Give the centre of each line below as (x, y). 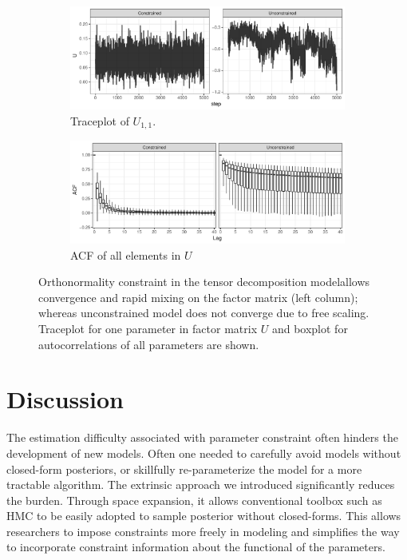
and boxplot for (310, 329)
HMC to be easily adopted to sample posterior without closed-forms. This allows (204, 516)
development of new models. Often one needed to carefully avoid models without (204, 453)
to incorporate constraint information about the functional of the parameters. (196, 547)
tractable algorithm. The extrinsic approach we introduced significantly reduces (201, 485)
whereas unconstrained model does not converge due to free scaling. (204, 313)
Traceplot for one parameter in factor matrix (148, 329)
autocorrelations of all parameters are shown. (149, 344)
